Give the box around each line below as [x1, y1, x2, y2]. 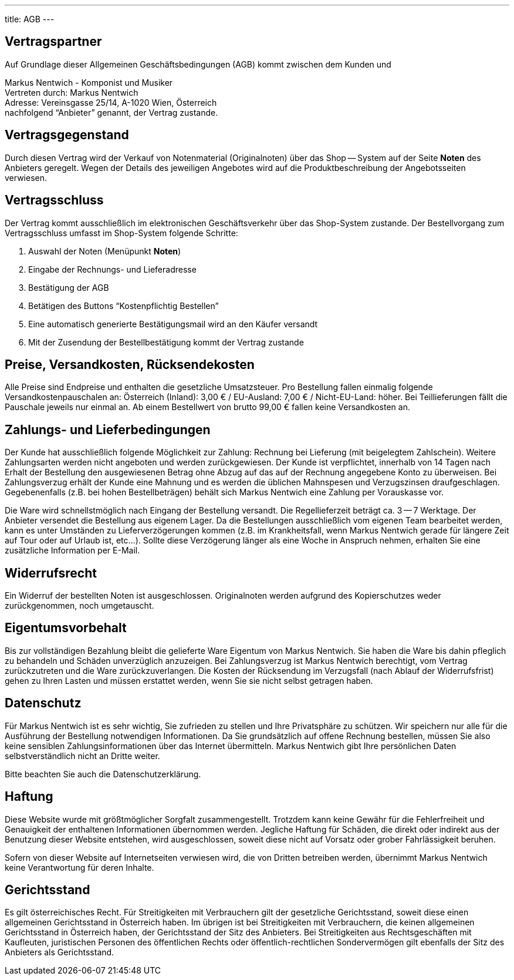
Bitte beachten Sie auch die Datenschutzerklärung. [5, 768, 201, 779]
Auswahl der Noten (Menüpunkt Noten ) [28, 246, 181, 256]
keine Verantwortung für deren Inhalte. [5, 862, 154, 872]
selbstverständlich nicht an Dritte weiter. [5, 750, 160, 761]
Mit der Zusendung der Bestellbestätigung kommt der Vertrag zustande [28, 337, 304, 347]
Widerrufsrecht [5, 565, 97, 580]
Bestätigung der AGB [28, 282, 109, 293]
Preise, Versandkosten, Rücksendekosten [5, 357, 255, 372]
